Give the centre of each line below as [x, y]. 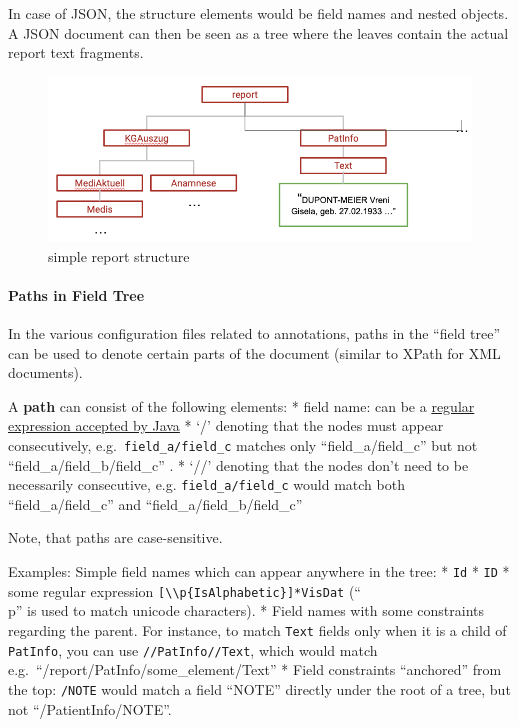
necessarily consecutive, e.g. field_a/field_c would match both [206, 484]
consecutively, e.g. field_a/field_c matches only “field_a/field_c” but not [243, 444]
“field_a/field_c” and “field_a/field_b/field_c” [155, 503]
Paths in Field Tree [76, 294]
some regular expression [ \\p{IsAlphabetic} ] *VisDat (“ [184, 590]
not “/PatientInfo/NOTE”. [90, 708]
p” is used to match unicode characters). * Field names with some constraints [246, 610]
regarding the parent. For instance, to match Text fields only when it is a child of [257, 629]
